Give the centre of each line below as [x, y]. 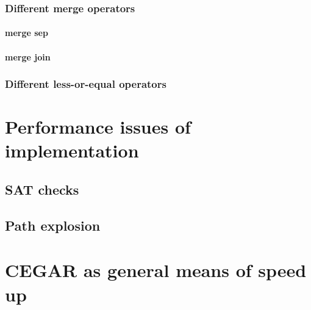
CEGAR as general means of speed [156, 270]
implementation [72, 150]
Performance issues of [98, 127]
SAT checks [42, 189]
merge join [28, 56]
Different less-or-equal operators [86, 84]
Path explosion [53, 225]
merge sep [27, 33]
